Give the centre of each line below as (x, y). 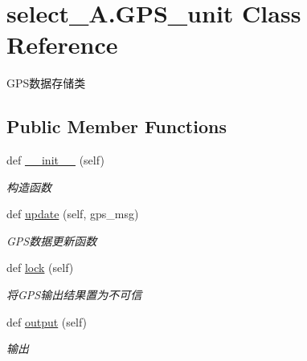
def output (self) (47, 321)
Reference (62, 45)
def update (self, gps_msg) (73, 214)
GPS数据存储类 (46, 83)
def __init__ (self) (55, 160)
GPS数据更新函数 (52, 240)
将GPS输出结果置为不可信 (74, 295)
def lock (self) (40, 268)
